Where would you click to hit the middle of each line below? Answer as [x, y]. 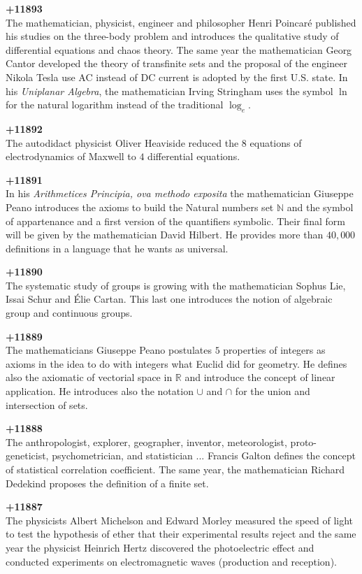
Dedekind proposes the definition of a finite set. [107, 483]
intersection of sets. [47, 404]
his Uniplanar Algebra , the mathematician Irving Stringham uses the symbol [169, 91]
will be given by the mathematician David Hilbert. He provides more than [165, 235]
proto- [304, 442]
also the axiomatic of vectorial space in [89, 377]
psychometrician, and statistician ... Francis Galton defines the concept [204, 455]
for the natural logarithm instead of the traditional [115, 105]
